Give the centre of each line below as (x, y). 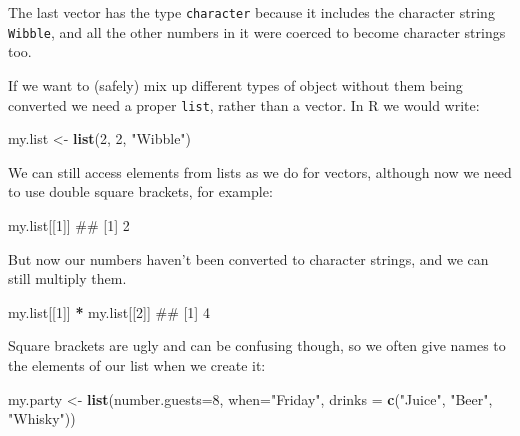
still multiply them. (67, 278)
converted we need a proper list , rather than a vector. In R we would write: (244, 104)
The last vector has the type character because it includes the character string (251, 12)
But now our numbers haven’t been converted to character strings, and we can (248, 258)
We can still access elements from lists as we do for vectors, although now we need (260, 171)
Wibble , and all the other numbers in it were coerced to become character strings (257, 31)
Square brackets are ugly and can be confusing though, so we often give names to (257, 345)
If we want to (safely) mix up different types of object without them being (235, 84)
